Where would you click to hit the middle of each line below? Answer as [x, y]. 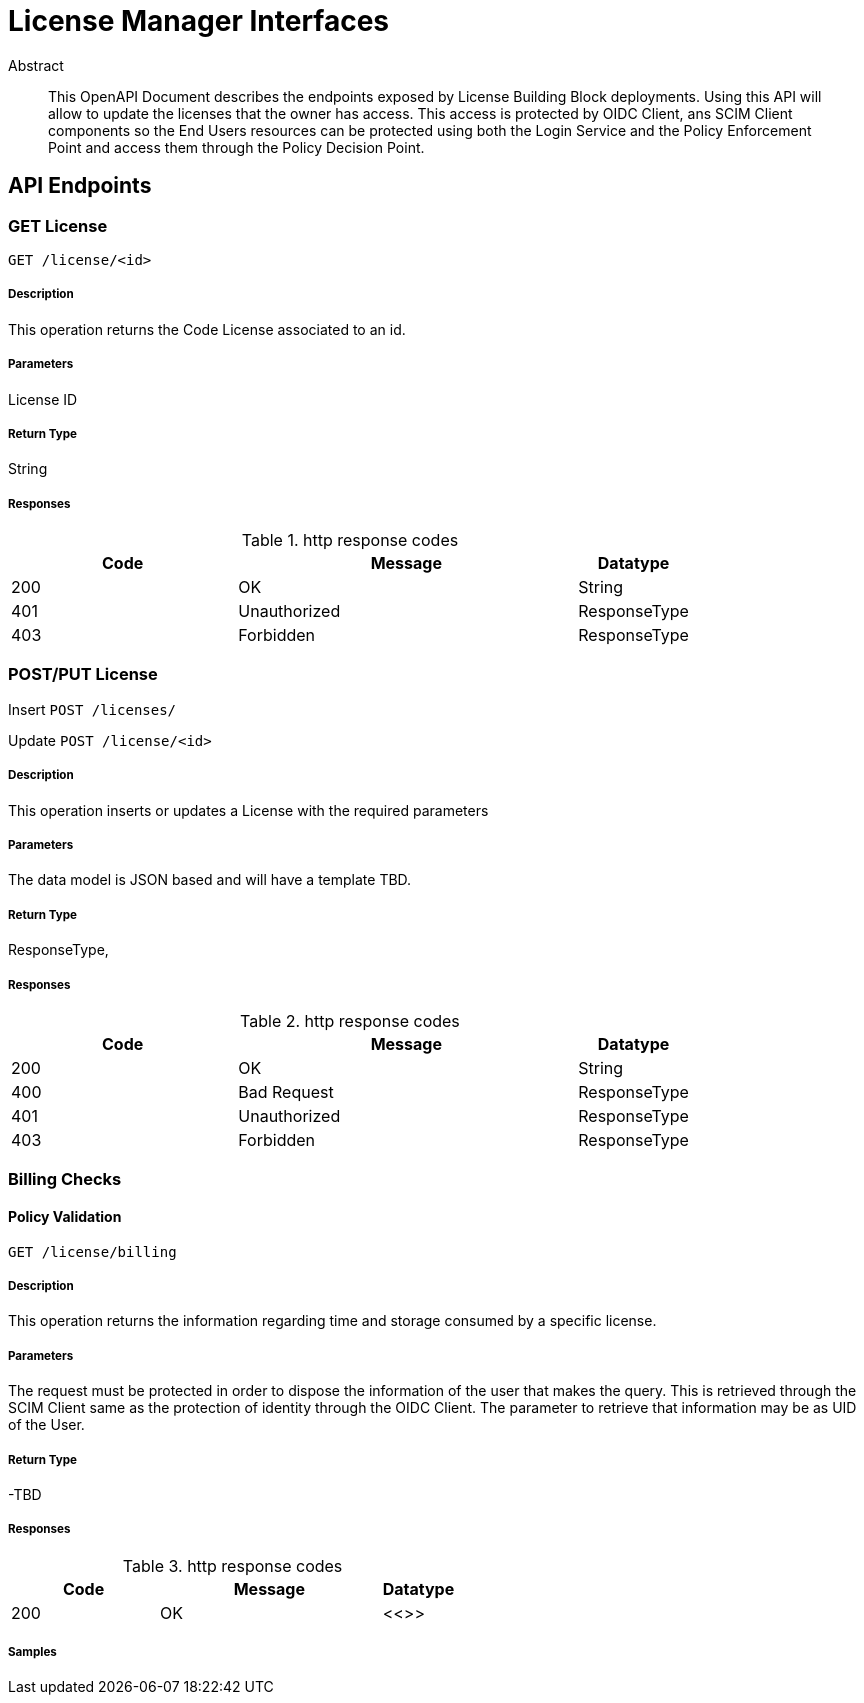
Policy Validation [65, 1216]
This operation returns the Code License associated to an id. [207, 329]
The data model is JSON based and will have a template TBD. [210, 880]
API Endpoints [80, 186]
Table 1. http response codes [350, 540]
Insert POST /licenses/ [92, 709]
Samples [32, 1652]
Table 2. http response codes [350, 1020]
